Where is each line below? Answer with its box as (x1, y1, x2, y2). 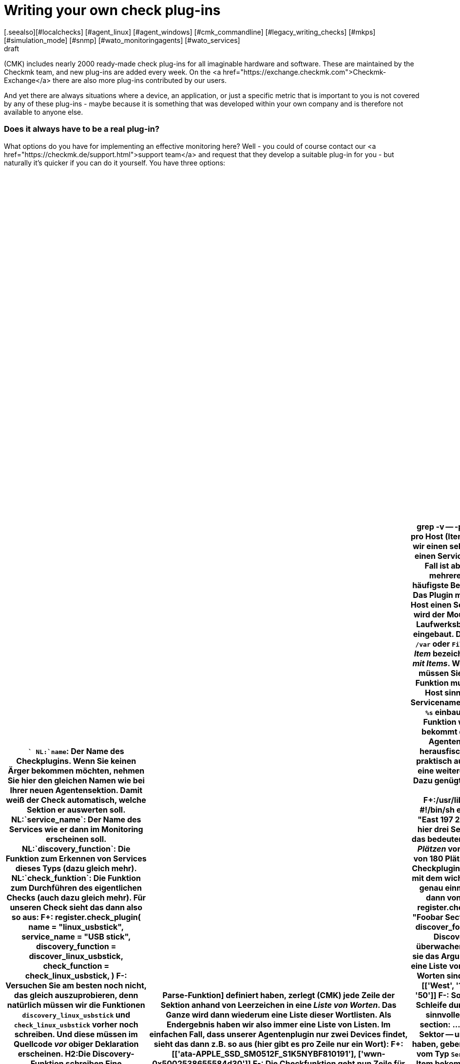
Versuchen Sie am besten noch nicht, (5, 980, 147, 990)
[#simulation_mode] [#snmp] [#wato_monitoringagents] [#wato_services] (4, 36, 240, 44)
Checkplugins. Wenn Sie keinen (16, 756, 136, 766)
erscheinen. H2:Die (18, 1048, 91, 1059)
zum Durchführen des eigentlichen (10, 882, 142, 893)
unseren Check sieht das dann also (10, 902, 143, 912)
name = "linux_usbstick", (28, 921, 124, 932)
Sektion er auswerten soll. (26, 804, 126, 815)
